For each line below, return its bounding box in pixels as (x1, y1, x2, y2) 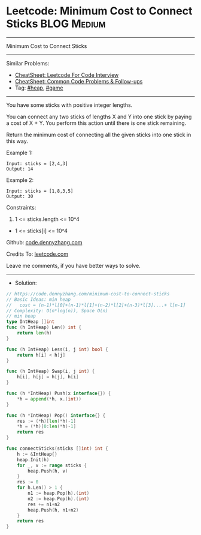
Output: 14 (6, 166, 33, 172)
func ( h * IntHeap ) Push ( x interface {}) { (6, 390, 111, 397)
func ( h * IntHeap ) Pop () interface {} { (6, 413, 106, 419)
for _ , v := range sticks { (17, 462, 87, 468)
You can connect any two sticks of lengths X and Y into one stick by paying (6, 113, 192, 120)
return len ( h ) (17, 330, 52, 336)
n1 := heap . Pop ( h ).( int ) (28, 491, 90, 497)
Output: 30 (6, 193, 33, 199)
